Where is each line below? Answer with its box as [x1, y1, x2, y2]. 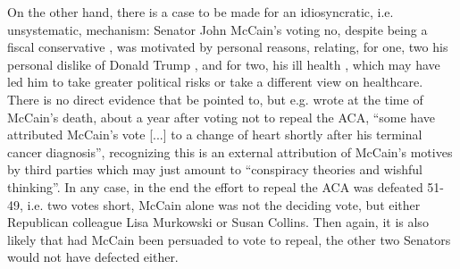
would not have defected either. [7, 248, 179, 266]
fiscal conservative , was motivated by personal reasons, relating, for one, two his [7, 38, 448, 56]
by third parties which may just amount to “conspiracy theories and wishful [7, 160, 422, 179]
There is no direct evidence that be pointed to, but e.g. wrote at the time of [7, 89, 423, 108]
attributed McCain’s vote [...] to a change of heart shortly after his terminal [7, 125, 422, 144]
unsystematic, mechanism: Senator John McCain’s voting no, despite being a [7, 20, 428, 38]
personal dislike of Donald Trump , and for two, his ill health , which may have [7, 55, 440, 73]
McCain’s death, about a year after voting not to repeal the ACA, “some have [7, 107, 435, 126]
